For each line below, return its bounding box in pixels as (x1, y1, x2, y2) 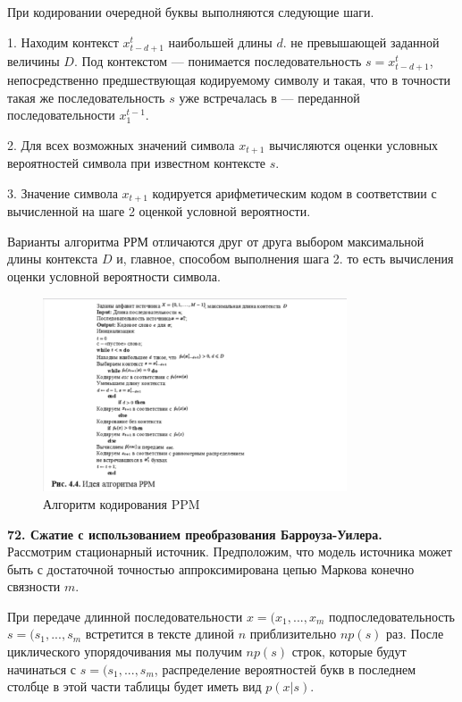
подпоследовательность (329, 606, 455, 625)
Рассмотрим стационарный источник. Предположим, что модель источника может (7, 542, 452, 561)
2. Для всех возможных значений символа (7, 135, 235, 154)
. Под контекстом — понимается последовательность (73, 51, 362, 70)
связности (7, 577, 61, 596)
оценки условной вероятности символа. (7, 266, 221, 285)
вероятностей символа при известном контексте (7, 154, 266, 172)
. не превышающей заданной (282, 32, 440, 51)
